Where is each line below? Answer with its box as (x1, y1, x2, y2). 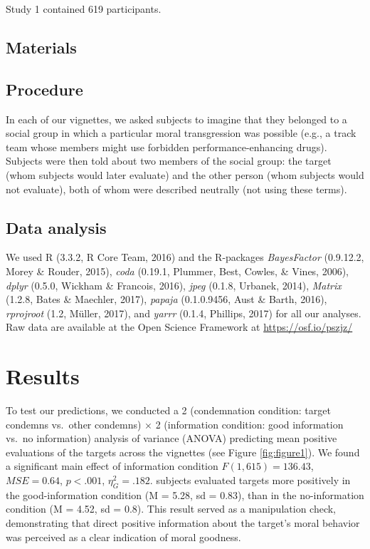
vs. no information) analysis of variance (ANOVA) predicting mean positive (6, 431, 337, 446)
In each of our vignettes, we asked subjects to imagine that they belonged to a (6, 111, 347, 126)
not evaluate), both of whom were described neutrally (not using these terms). (6, 181, 347, 196)
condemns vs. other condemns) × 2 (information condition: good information (6, 416, 344, 431)
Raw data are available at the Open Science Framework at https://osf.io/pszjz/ (6, 319, 353, 334)
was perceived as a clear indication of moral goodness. (6, 529, 241, 544)
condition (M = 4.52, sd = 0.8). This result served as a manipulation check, (6, 501, 337, 516)
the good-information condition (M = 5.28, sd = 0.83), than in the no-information (6, 487, 364, 502)
